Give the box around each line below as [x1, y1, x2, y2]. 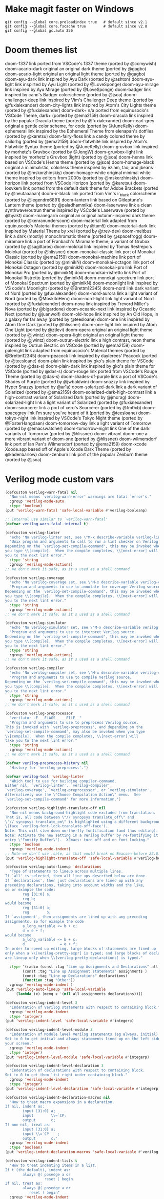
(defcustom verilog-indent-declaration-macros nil [5, 1095, 110, 1100]
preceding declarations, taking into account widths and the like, [5, 883, 145, 888]
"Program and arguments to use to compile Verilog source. [9, 675, 132, 680]
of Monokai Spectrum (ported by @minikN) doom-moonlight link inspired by [5, 280, 158, 286]
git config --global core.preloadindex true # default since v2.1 [5, 20, 147, 24]
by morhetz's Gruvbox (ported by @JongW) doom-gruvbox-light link [5, 149, 143, 155]
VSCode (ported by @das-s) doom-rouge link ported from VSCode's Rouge [5, 368, 157, 374]
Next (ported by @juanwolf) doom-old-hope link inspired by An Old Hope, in [5, 311, 159, 317]
